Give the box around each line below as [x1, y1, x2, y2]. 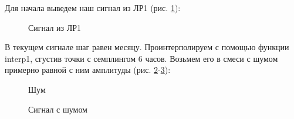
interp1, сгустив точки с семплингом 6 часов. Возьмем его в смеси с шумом [5, 52, 278, 64]
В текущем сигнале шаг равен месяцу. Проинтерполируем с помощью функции [5, 41, 289, 53]
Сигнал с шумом [28, 103, 87, 115]
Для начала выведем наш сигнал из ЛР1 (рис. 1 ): [5, 2, 181, 13]
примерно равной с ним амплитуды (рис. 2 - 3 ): [5, 64, 171, 76]
